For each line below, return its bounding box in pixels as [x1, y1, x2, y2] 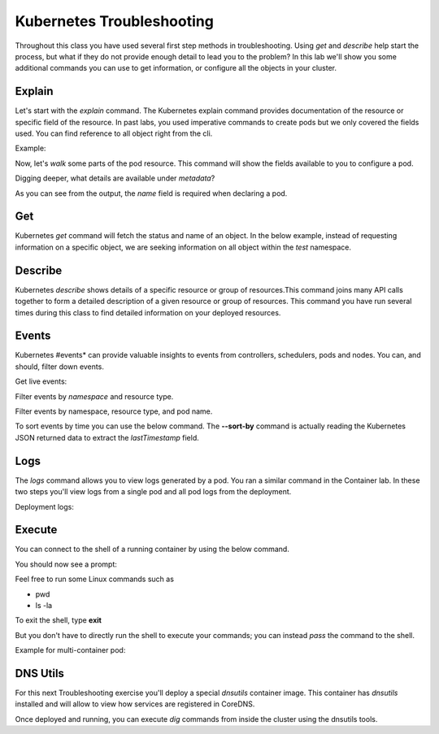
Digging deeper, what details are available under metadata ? [15, 173, 215, 183]
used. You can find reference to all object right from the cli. [15, 128, 213, 138]
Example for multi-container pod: [15, 645, 126, 655]
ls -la [35, 600, 53, 610]
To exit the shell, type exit [15, 615, 102, 625]
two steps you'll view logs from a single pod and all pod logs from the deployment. [15, 487, 292, 497]
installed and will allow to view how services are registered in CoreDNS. [15, 699, 255, 709]
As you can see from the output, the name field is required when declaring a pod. [15, 188, 288, 198]
